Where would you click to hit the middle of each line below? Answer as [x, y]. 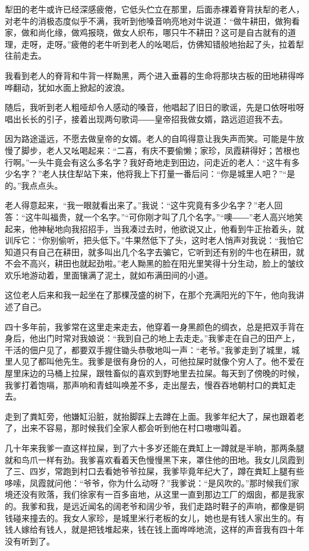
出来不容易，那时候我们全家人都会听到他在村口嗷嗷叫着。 [133, 428]
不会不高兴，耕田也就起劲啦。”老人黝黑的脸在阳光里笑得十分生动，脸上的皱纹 [154, 263]
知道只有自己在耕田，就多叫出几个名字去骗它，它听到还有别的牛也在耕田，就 [154, 251]
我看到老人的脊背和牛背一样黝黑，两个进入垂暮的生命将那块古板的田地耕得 [150, 75]
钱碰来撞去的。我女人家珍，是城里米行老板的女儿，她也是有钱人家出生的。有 [154, 517]
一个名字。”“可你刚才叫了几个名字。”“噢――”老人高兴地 [189, 216]
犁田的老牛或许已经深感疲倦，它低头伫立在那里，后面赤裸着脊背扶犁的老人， [154, 9]
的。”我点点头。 [34, 185]
